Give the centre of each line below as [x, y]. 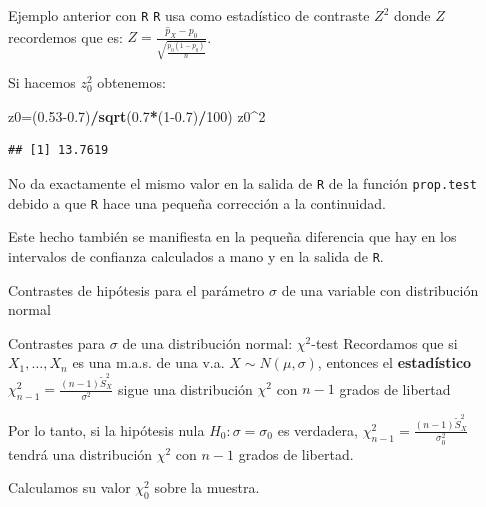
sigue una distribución [185, 388]
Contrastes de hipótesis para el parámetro [136, 289]
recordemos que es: [65, 36]
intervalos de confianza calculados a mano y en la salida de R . [196, 255]
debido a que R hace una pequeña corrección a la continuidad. [197, 202]
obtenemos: [131, 82]
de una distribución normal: [207, 342]
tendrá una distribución [80, 453]
